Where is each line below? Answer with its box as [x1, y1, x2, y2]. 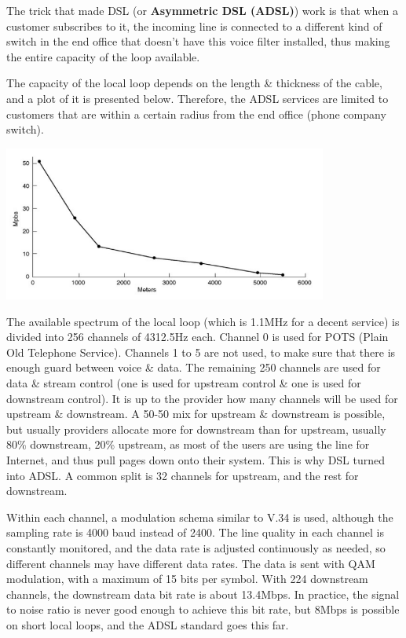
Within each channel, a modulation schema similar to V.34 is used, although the [6, 508, 393, 525]
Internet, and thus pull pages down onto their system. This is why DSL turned [6, 451, 386, 467]
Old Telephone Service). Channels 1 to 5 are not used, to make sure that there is [6, 343, 396, 360]
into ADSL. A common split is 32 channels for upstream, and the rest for [6, 467, 359, 483]
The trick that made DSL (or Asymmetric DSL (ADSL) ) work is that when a [6, 2, 399, 18]
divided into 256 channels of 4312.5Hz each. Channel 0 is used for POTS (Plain [6, 328, 389, 345]
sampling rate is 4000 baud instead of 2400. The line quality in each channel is [6, 524, 385, 541]
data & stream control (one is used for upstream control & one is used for [6, 375, 361, 391]
